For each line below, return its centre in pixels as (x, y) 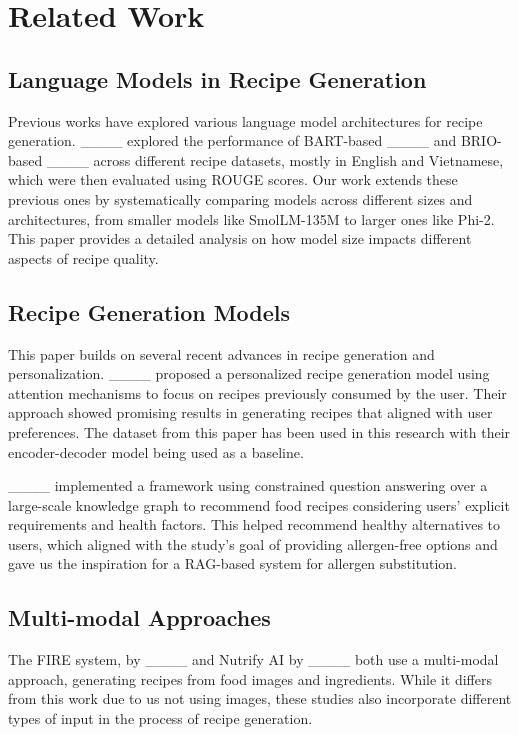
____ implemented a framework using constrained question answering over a (248, 485)
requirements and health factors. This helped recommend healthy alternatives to (254, 524)
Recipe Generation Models (149, 311)
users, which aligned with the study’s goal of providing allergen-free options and (253, 543)
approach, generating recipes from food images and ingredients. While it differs (250, 678)
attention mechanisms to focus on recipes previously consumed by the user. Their (257, 392)
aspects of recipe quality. (83, 257)
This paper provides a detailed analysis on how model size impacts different (240, 238)
